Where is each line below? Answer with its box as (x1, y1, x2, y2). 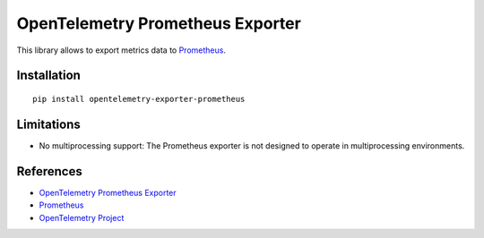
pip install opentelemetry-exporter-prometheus (32, 94, 246, 104)
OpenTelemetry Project (39, 212, 125, 223)
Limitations (16, 116, 81, 132)
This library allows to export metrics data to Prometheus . (16, 45, 226, 55)
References (16, 164, 82, 179)
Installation (16, 68, 81, 83)
